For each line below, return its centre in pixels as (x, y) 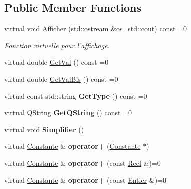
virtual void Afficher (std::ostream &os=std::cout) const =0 (95, 28)
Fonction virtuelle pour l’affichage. (57, 45)
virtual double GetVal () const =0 (56, 62)
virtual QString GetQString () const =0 (68, 113)
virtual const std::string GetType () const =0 (76, 96)
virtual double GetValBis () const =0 (61, 78)
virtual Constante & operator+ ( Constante (72, 146)
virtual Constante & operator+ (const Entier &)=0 (85, 180)
